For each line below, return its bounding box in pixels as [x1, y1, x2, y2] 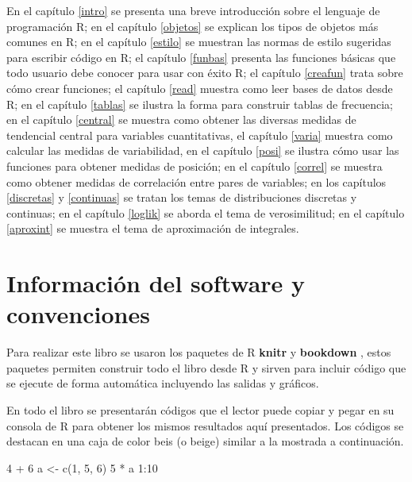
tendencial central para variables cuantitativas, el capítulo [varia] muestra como [6, 126, 393, 143]
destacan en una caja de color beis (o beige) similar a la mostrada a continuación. [6, 433, 404, 449]
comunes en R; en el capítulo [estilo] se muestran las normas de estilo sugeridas [6, 33, 391, 50]
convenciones [6, 298, 150, 330]
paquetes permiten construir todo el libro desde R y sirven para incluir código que [6, 359, 406, 376]
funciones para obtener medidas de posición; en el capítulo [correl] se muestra [6, 157, 383, 174]
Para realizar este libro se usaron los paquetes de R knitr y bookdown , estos [6, 344, 391, 361]
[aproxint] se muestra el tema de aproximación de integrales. [6, 220, 299, 237]
